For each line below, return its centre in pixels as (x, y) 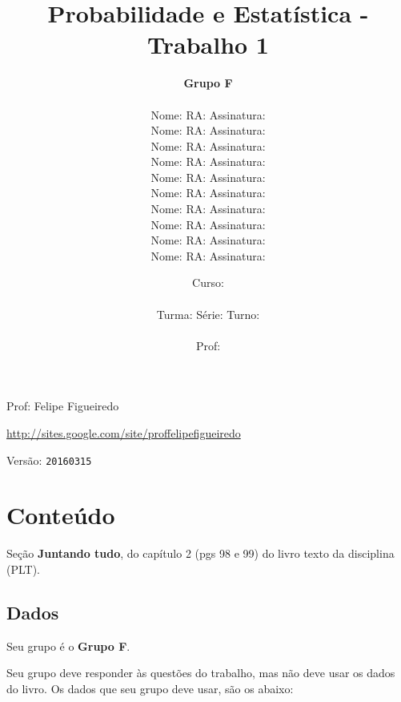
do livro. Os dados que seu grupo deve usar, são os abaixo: (150, 688)
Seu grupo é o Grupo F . (68, 646)
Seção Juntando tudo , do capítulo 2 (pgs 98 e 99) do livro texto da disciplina (200, 553)
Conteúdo (61, 515)
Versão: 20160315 (49, 460)
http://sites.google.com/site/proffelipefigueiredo (124, 433)
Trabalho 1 (208, 44)
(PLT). (24, 569)
